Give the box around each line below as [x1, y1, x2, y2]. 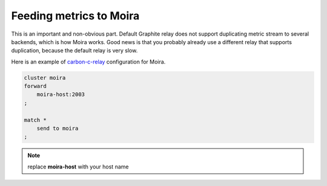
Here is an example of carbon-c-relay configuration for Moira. [11, 58, 166, 65]
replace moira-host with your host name [27, 163, 129, 170]
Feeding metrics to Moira [11, 9, 140, 22]
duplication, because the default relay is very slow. [11, 47, 138, 54]
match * [24, 117, 47, 123]
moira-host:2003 [36, 91, 85, 98]
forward [24, 83, 47, 90]
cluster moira [24, 74, 66, 81]
